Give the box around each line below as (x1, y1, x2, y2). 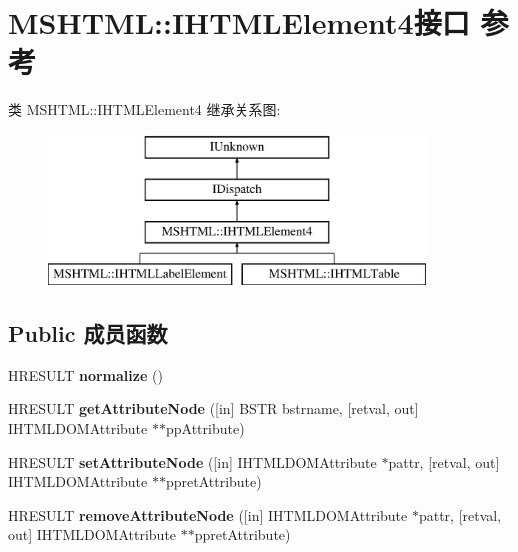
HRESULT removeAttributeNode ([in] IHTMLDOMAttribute (8, 504, 408, 525)
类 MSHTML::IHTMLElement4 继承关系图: (8, 99, 281, 120)
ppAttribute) (165, 418, 245, 439)
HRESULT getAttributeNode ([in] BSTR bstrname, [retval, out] (8, 398, 419, 419)
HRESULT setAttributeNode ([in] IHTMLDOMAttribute (8, 451, 377, 472)
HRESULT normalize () (8, 364, 163, 385)
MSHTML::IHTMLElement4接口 (8, 2, 470, 43)
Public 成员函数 (8, 318, 168, 349)
